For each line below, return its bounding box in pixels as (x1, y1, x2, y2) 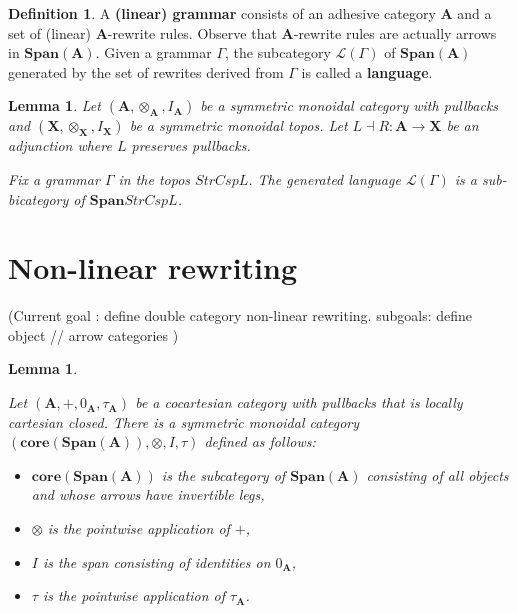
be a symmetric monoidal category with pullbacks (200, 95, 499, 116)
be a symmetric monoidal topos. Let (129, 115, 348, 136)
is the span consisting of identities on (42, 551, 271, 572)
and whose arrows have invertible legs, (31, 484, 265, 505)
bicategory (8, 188, 69, 209)
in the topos (118, 168, 191, 189)
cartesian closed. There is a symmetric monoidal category (8, 411, 360, 432)
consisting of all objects (366, 464, 509, 485)
